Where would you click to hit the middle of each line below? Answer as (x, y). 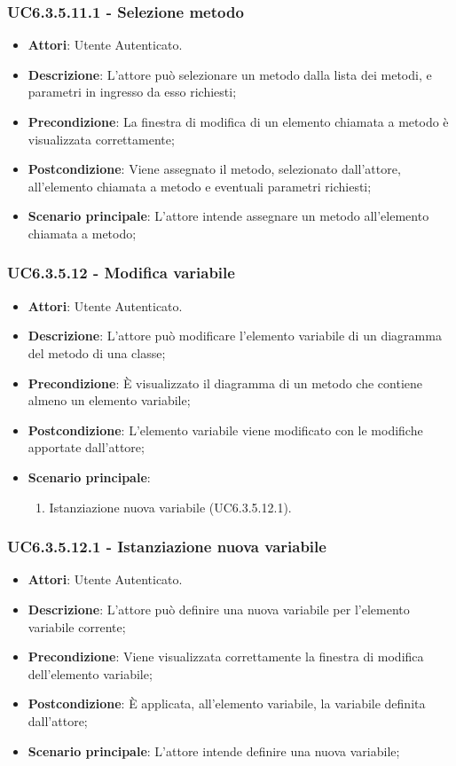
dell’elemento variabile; (90, 673)
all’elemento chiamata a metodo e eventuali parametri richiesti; (200, 186)
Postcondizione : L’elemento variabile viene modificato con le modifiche (225, 430)
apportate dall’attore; (86, 447)
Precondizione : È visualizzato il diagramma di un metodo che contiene (225, 383)
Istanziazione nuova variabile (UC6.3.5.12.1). (170, 507)
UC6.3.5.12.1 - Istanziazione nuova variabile (167, 547)
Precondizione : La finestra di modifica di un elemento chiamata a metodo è (238, 121)
